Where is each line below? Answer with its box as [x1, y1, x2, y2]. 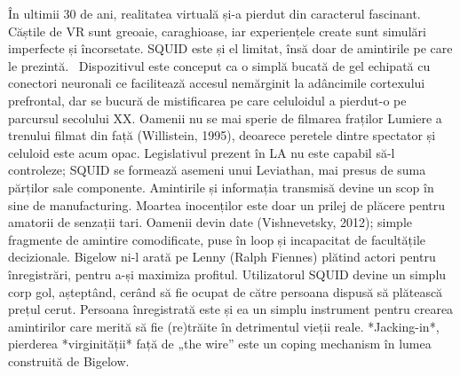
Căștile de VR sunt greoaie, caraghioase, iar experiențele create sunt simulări [8, 21, 426, 40]
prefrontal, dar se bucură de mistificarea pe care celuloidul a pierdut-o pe [8, 90, 407, 109]
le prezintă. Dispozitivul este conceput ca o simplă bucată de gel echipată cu [8, 56, 431, 74]
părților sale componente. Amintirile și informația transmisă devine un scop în [8, 177, 434, 196]
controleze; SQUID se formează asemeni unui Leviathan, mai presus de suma [8, 161, 426, 179]
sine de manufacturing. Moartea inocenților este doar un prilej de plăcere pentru [8, 195, 446, 214]
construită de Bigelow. [8, 351, 130, 370]
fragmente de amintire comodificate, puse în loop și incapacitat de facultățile [8, 230, 426, 248]
